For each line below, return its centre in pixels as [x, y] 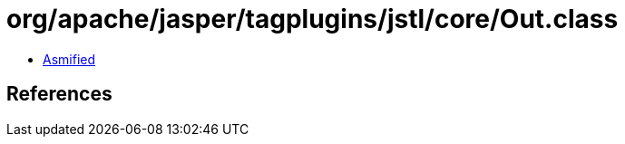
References [59, 94]
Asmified [69, 59]
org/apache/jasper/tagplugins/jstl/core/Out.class [312, 19]
